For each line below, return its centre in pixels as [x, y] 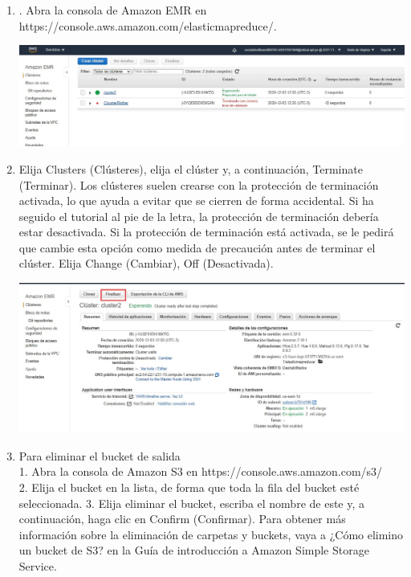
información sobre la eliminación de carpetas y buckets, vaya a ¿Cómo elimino [211, 534]
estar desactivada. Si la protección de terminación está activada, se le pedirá [206, 232]
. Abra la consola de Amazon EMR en [113, 10]
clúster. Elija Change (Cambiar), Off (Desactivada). [146, 263]
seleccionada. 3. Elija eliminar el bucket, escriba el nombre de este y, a [192, 503]
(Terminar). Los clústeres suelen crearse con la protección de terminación [199, 184]
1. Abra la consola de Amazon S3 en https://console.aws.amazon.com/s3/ [201, 471]
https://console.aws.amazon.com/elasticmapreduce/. [148, 25]
